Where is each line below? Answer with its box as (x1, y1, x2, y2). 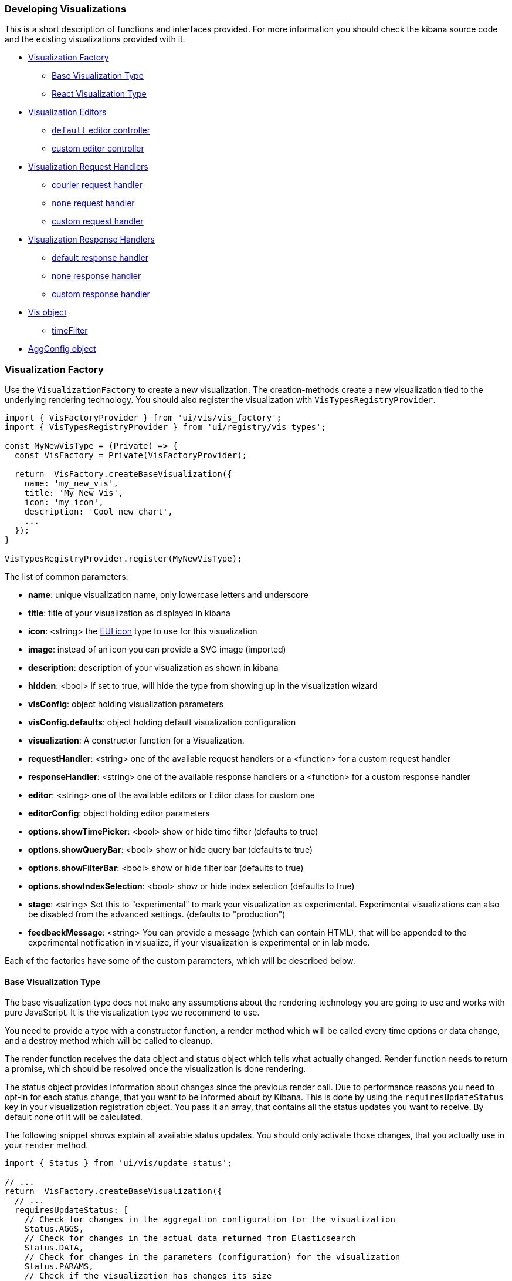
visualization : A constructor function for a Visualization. (28, 735, 245, 746)
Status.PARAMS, (24, 1262, 94, 1272)
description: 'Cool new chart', (24, 507, 173, 517)
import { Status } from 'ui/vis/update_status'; (5, 1158, 232, 1168)
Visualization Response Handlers (28, 234, 155, 245)
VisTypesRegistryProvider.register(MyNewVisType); (5, 554, 242, 564)
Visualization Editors (28, 107, 107, 117)
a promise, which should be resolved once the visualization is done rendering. (5, 1064, 306, 1074)
